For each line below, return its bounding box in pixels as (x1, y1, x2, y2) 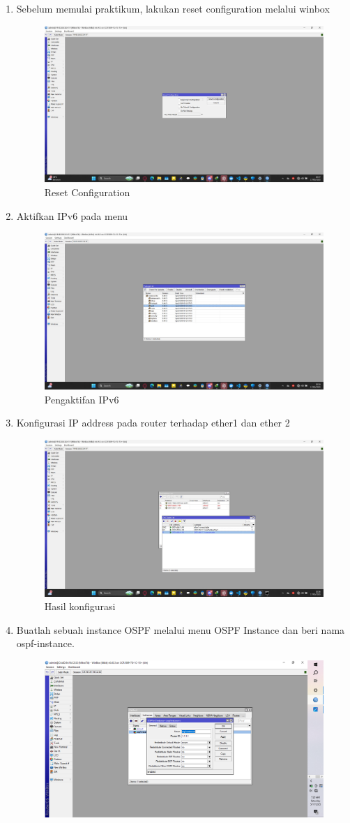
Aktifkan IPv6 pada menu (16, 208, 128, 223)
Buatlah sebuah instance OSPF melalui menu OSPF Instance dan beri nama (16, 622, 345, 637)
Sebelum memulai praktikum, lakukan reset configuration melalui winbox (16, 1, 330, 15)
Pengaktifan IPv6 (44, 392, 119, 406)
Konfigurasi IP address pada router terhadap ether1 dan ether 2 (16, 415, 290, 430)
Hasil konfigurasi (44, 599, 116, 614)
